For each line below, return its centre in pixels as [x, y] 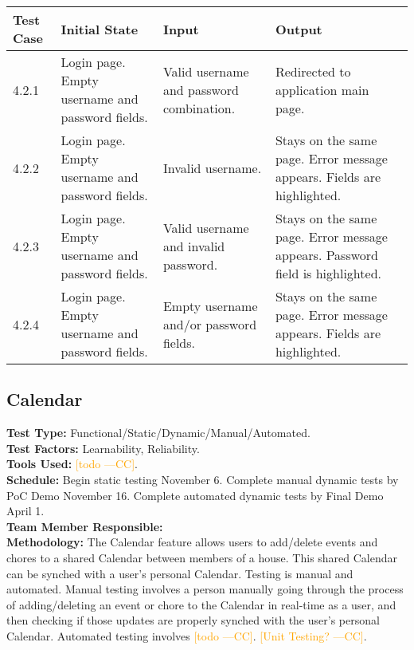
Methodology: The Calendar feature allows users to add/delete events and [192, 542]
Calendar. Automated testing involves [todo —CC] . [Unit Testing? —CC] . [187, 635]
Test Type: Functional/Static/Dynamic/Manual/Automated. [158, 433]
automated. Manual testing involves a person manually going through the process [205, 589]
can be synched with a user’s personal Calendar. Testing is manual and [180, 573]
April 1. [25, 511]
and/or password [210, 324]
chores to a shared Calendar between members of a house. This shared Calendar [202, 557]
